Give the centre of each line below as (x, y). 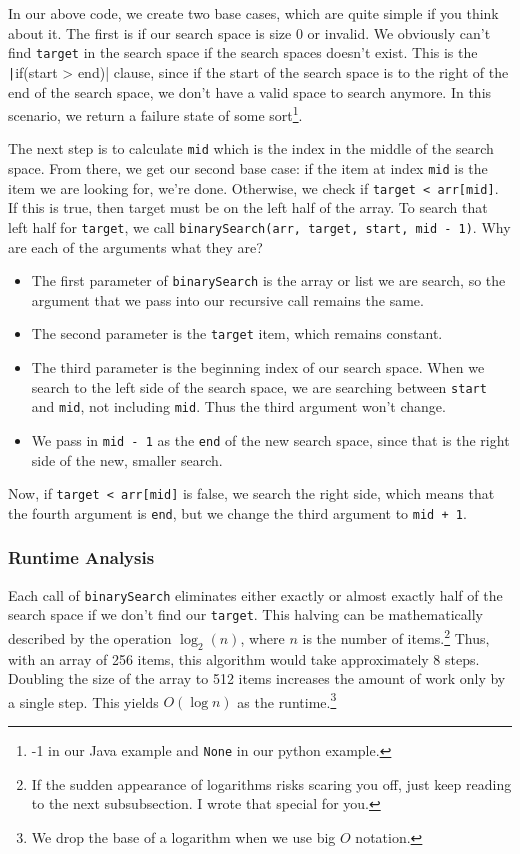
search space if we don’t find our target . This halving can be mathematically (245, 614)
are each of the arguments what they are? (135, 246)
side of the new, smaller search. (127, 459)
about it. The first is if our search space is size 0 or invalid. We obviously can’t (249, 32)
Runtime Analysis (81, 557)
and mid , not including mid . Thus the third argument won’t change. (238, 406)
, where (262, 637)
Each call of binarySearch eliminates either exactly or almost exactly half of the (255, 594)
